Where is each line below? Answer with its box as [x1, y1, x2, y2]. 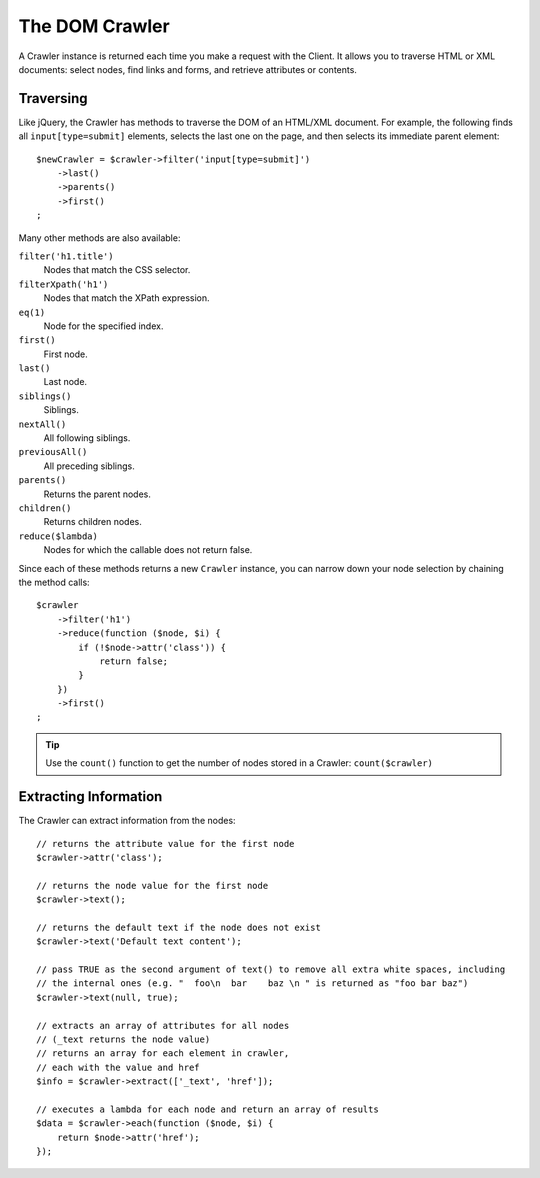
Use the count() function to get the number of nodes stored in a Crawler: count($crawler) [45, 757, 434, 769]
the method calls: [18, 576, 90, 588]
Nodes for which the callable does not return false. [43, 544, 253, 556]
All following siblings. [43, 432, 131, 444]
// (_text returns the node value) [36, 1034, 211, 1045]
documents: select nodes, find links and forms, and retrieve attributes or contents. [18, 63, 357, 75]
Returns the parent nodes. [43, 488, 152, 500]
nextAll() [18, 418, 67, 430]
